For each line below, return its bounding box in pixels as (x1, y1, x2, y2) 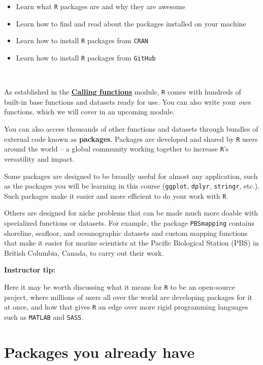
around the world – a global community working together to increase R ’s (4, 143, 229, 154)
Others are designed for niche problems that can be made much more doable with (4, 207, 258, 218)
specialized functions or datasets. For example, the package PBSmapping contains (4, 218, 255, 228)
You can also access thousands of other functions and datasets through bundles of (4, 124, 258, 134)
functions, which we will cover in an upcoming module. (4, 106, 175, 117)
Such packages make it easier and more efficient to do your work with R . (4, 190, 228, 201)
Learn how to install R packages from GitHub (16, 52, 156, 63)
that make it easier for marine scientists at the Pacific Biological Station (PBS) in (4, 237, 259, 248)
